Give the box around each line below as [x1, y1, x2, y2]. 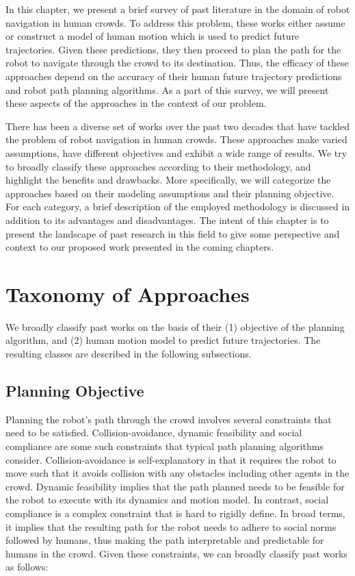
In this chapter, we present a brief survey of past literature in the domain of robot [5, 2, 350, 16]
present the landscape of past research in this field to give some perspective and [5, 226, 340, 240]
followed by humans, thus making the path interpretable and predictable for [5, 533, 324, 547]
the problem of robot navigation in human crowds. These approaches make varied [5, 132, 347, 147]
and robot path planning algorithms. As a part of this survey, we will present [5, 82, 329, 97]
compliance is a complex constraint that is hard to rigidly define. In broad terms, [5, 505, 345, 520]
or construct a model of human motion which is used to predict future [5, 29, 300, 43]
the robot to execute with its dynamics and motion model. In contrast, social [5, 492, 329, 507]
